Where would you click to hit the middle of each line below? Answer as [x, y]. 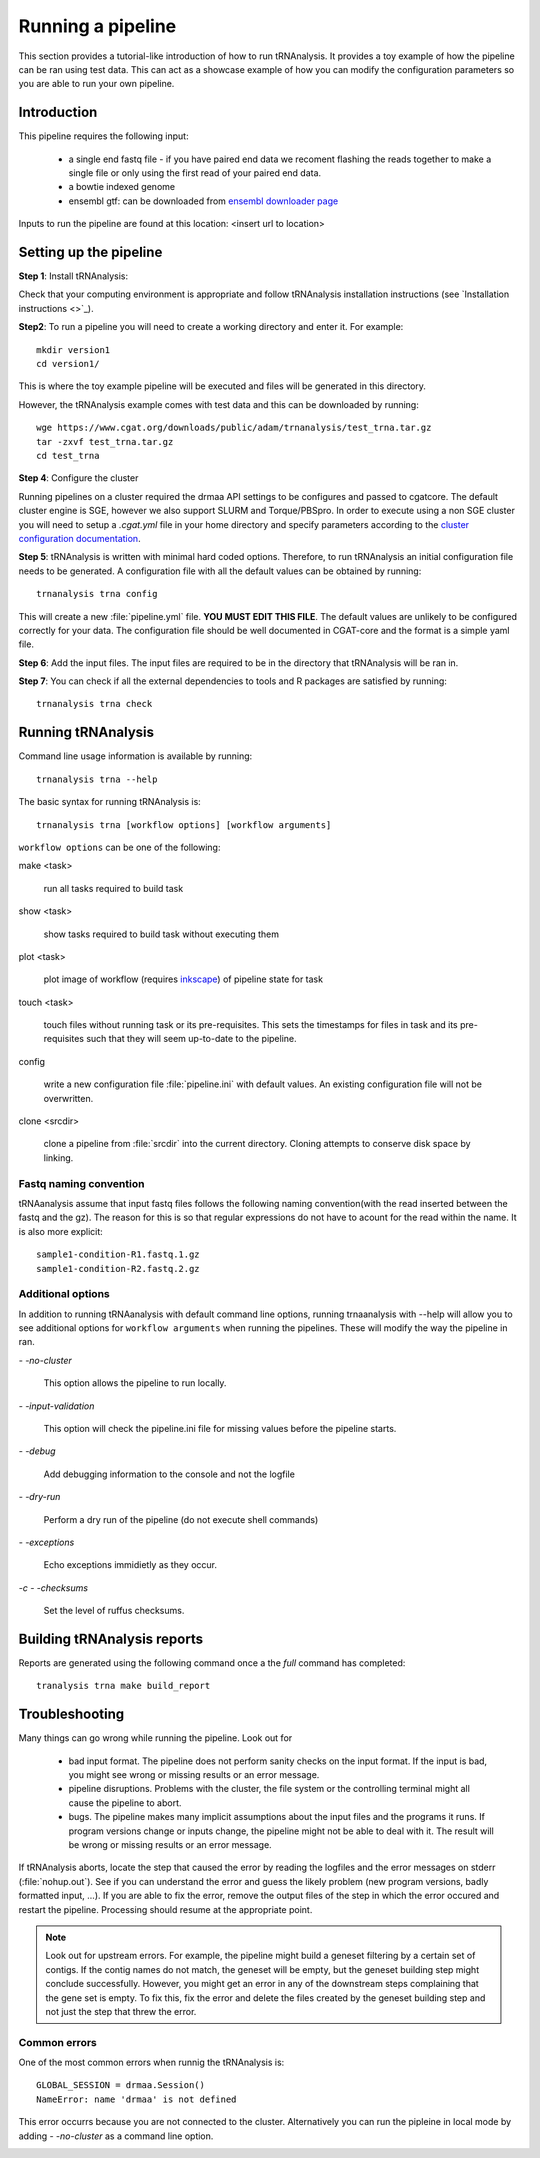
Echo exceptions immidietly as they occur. [130, 1565]
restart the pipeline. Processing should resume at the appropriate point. [165, 1909]
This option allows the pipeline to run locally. [135, 1383]
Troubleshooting [71, 1714]
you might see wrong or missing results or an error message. [194, 1775]
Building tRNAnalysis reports [111, 1638]
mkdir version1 [73, 349]
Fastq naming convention [81, 1183]
